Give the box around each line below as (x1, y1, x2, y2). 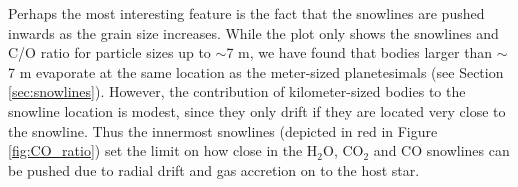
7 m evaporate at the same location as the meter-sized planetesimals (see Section (8, 61, 504, 82)
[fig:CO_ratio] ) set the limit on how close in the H (8, 140, 318, 161)
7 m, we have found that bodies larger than (226, 42, 493, 63)
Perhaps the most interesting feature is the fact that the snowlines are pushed (8, 3, 485, 23)
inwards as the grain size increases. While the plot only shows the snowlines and (8, 22, 499, 43)
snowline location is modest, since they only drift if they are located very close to (8, 100, 506, 121)
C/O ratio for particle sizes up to (8, 42, 211, 63)
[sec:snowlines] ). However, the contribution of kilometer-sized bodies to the (8, 81, 466, 102)
